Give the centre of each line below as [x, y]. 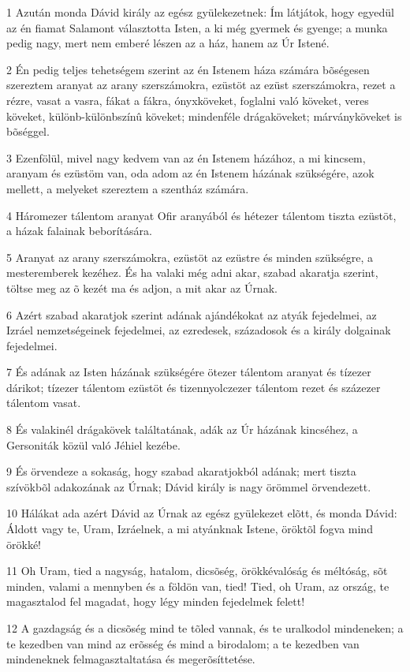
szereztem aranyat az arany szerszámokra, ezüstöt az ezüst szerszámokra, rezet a [201, 85]
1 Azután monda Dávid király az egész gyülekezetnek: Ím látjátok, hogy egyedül [200, 12]
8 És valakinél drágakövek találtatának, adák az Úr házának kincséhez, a [182, 429]
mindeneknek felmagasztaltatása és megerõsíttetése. [131, 659]
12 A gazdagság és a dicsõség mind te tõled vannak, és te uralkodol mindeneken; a [205, 628]
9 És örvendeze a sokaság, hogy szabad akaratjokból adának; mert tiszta [181, 471]
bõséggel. [28, 131]
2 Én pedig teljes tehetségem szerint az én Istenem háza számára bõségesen [188, 69]
